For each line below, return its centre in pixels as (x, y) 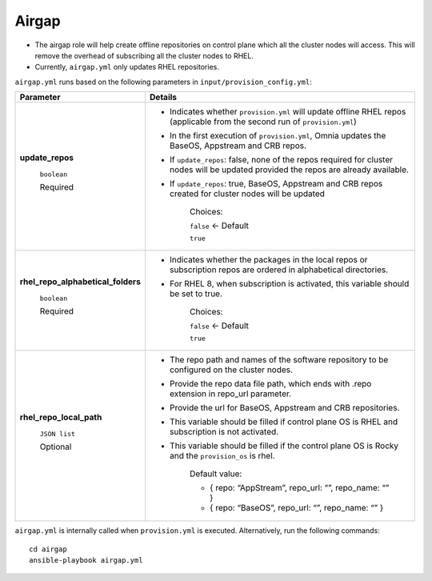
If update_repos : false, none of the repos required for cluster (281, 160)
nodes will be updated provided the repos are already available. (289, 170)
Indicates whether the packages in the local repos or (268, 260)
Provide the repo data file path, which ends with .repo (270, 384)
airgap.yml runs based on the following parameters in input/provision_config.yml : (163, 82)
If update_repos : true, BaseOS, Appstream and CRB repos (276, 184)
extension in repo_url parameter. (230, 394)
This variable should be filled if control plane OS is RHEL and (284, 422)
